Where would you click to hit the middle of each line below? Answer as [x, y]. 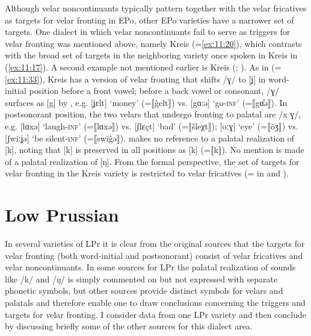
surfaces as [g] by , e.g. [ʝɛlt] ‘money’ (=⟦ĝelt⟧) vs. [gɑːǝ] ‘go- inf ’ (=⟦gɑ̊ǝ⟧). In [146, 102]
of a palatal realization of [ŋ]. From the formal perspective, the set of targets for [152, 161]
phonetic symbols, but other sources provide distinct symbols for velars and [144, 291]
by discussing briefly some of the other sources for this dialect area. [129, 326]
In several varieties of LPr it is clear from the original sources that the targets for [155, 244]
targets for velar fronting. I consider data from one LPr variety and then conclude [155, 314]
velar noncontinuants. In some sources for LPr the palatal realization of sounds [150, 267]
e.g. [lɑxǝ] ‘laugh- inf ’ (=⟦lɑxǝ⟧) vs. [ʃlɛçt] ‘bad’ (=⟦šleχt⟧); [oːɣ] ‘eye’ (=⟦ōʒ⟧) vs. [152, 126]
